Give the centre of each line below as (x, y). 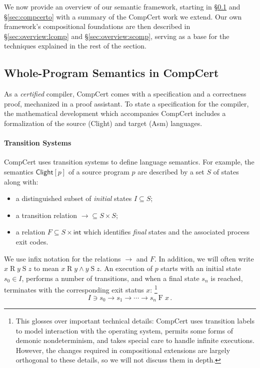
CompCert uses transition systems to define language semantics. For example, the (129, 162)
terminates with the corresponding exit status (74, 289)
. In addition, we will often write (204, 258)
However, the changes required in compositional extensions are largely (123, 350)
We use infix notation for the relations (62, 258)
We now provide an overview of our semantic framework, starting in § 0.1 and (122, 6)
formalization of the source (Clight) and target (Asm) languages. (103, 123)
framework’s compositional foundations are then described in (97, 26)
